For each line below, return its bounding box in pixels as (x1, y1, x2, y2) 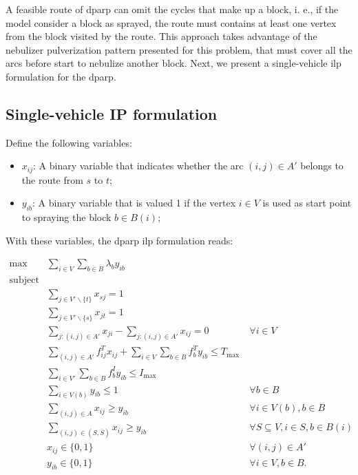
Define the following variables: (6, 135, 132, 149)
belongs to (300, 158, 344, 173)
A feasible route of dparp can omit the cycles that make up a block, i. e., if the (6, 2, 339, 16)
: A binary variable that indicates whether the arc (33, 158, 244, 173)
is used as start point (262, 196, 352, 210)
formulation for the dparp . (6, 69, 116, 83)
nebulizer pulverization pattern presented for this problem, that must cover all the (6, 42, 352, 56)
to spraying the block (21, 210, 112, 224)
